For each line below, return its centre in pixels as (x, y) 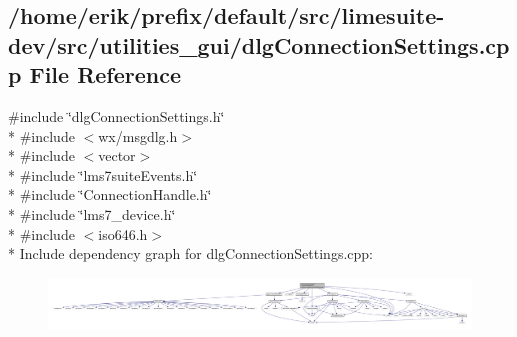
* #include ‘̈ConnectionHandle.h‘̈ (110, 194)
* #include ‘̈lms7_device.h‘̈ (92, 213)
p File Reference (95, 74)
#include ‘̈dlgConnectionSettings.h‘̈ (116, 115)
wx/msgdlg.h (138, 135)
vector (117, 155)
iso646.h (123, 233)
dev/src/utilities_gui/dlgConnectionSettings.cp (259, 44)
